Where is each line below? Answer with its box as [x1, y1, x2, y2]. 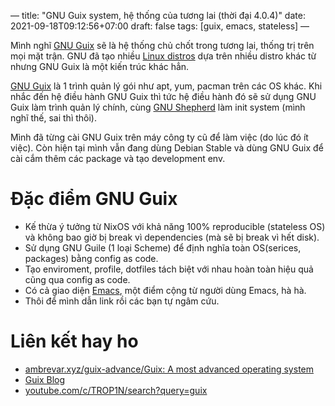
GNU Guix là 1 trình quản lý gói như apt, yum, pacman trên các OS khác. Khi [10, 80, 323, 92]
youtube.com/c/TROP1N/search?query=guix [24, 384, 208, 396]
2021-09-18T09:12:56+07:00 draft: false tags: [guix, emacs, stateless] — [10, 20, 310, 32]
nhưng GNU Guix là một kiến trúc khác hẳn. [10, 61, 190, 72]
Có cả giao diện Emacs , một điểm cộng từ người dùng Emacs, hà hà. [24, 284, 307, 296]
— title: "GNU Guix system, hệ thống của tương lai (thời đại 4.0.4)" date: [10, 10, 306, 21]
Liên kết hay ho [10, 330, 139, 353]
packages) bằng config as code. [24, 252, 159, 264]
